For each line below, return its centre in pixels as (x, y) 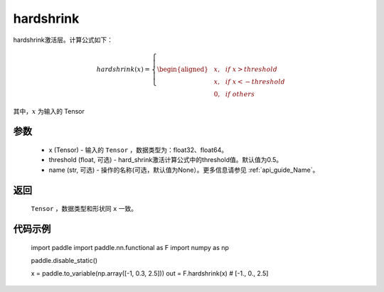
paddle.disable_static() (64, 260)
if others (240, 94)
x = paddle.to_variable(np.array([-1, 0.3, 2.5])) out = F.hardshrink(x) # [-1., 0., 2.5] (150, 274)
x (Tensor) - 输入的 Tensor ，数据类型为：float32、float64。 (138, 150)
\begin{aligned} (183, 69)
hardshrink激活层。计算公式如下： (63, 40)
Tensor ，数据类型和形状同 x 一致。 (84, 209)
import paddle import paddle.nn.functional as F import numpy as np (130, 247)
